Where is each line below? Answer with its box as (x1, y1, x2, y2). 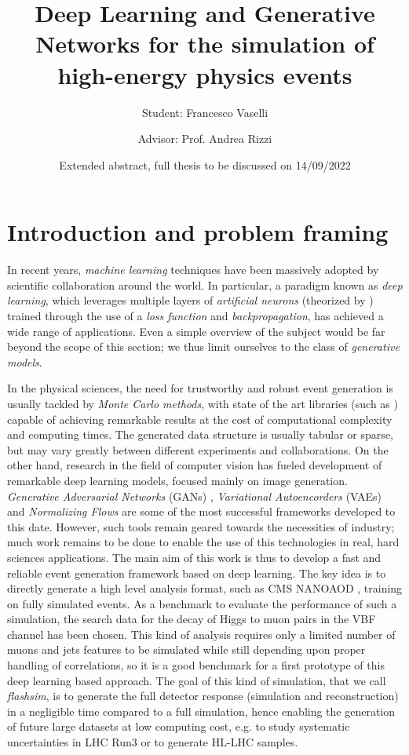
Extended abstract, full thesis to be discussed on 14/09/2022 (59, 156, 351, 173)
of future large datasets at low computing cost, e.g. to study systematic (7, 718, 350, 735)
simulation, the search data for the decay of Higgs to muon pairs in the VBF (7, 611, 376, 627)
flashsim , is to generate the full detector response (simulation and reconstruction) (7, 688, 399, 704)
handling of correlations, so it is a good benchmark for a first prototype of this (7, 657, 385, 673)
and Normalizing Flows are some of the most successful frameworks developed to (7, 503, 396, 520)
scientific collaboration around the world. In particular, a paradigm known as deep (7, 276, 403, 293)
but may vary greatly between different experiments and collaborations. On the (7, 441, 389, 458)
